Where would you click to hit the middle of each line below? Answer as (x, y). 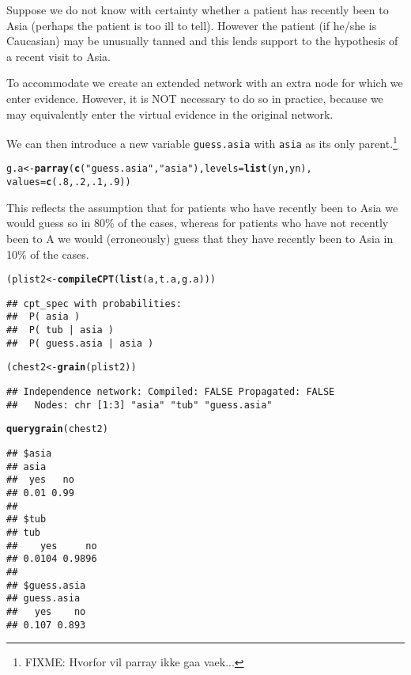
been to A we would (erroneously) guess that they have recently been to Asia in (200, 238)
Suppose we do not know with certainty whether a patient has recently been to (198, 9)
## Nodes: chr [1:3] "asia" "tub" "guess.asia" (140, 405)
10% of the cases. (48, 254)
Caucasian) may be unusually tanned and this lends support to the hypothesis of (202, 41)
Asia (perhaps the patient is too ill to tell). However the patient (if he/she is (192, 25)
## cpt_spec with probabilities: (94, 303)
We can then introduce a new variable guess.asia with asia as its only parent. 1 (202, 142)
